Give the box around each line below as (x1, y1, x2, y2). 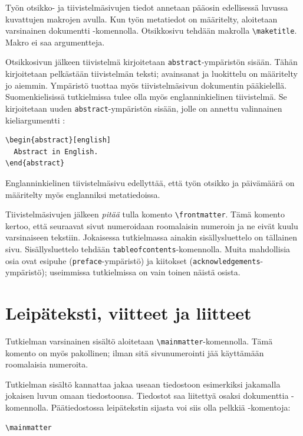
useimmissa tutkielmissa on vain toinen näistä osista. (50, 266, 241, 278)
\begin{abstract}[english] (5, 136, 111, 145)
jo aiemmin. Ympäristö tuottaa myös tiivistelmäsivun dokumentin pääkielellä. (5, 79, 287, 91)
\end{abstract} (5, 159, 65, 168)
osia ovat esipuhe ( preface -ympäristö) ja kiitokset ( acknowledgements (5, 254, 261, 266)
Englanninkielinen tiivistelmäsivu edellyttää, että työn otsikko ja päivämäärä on (5, 176, 295, 188)
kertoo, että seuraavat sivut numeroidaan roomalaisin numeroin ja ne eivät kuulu (5, 219, 298, 232)
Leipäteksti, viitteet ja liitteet (5, 301, 252, 325)
